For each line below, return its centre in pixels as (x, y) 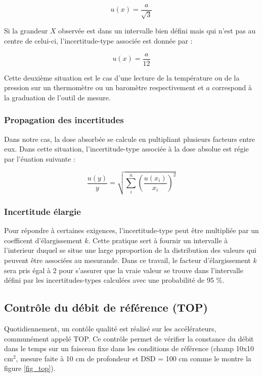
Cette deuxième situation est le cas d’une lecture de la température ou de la (122, 77)
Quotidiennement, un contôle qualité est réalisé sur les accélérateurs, (110, 328)
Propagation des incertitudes (64, 120)
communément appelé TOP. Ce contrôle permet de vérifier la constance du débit (129, 338)
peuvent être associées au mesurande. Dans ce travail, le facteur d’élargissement (127, 260)
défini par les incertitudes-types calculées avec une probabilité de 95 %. (114, 280)
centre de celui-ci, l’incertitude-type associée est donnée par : (98, 41)
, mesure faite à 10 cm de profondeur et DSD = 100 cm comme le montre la (134, 358)
